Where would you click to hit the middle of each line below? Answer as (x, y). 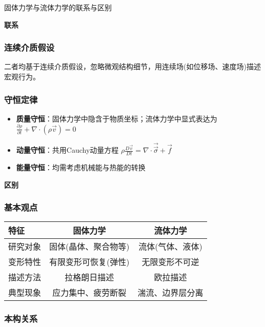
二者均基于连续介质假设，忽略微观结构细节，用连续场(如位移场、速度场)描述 (132, 66)
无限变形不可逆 (170, 262)
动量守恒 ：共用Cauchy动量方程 (67, 150)
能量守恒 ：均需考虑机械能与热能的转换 (81, 167)
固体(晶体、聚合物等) (89, 247)
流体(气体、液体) (170, 247)
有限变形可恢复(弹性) (89, 262)
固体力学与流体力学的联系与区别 (58, 7)
